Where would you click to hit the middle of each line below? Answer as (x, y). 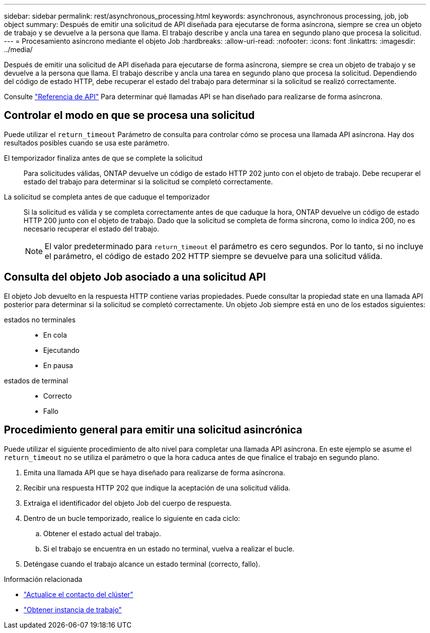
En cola (55, 335)
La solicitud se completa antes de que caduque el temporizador (107, 197)
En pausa (58, 365)
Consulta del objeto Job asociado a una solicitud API (135, 277)
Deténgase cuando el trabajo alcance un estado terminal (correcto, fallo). (142, 564)
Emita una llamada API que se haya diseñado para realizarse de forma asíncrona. (154, 472)
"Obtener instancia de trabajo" (73, 609)
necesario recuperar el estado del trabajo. (92, 229)
